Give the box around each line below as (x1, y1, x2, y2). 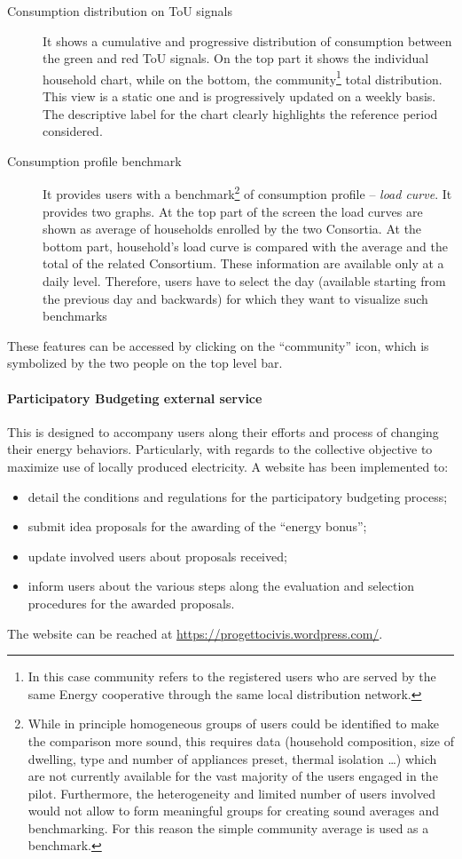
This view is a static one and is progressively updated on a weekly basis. (43, 87, 436, 106)
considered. (43, 122, 103, 140)
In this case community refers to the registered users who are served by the (27, 667, 436, 686)
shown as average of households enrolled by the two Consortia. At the (43, 219, 422, 238)
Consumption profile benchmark (7, 151, 182, 170)
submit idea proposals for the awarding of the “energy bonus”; (27, 517, 367, 536)
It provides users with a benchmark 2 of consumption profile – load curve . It (43, 182, 452, 203)
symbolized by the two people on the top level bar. (7, 354, 283, 372)
